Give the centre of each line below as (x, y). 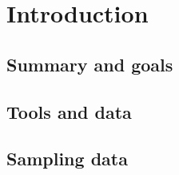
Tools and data (69, 111)
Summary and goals (90, 64)
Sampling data (67, 159)
